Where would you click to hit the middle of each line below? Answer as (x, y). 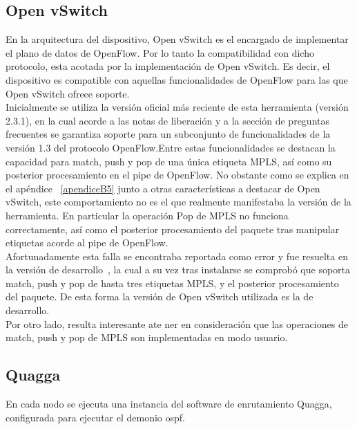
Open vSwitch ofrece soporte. (68, 93)
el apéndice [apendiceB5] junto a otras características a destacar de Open (163, 188)
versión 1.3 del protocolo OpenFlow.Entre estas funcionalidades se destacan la (171, 147)
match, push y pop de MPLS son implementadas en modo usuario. (147, 337)
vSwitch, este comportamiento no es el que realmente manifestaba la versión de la (178, 202)
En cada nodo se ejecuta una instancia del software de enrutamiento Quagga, (169, 404)
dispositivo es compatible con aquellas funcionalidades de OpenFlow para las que (177, 79)
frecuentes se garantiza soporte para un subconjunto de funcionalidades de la (168, 134)
